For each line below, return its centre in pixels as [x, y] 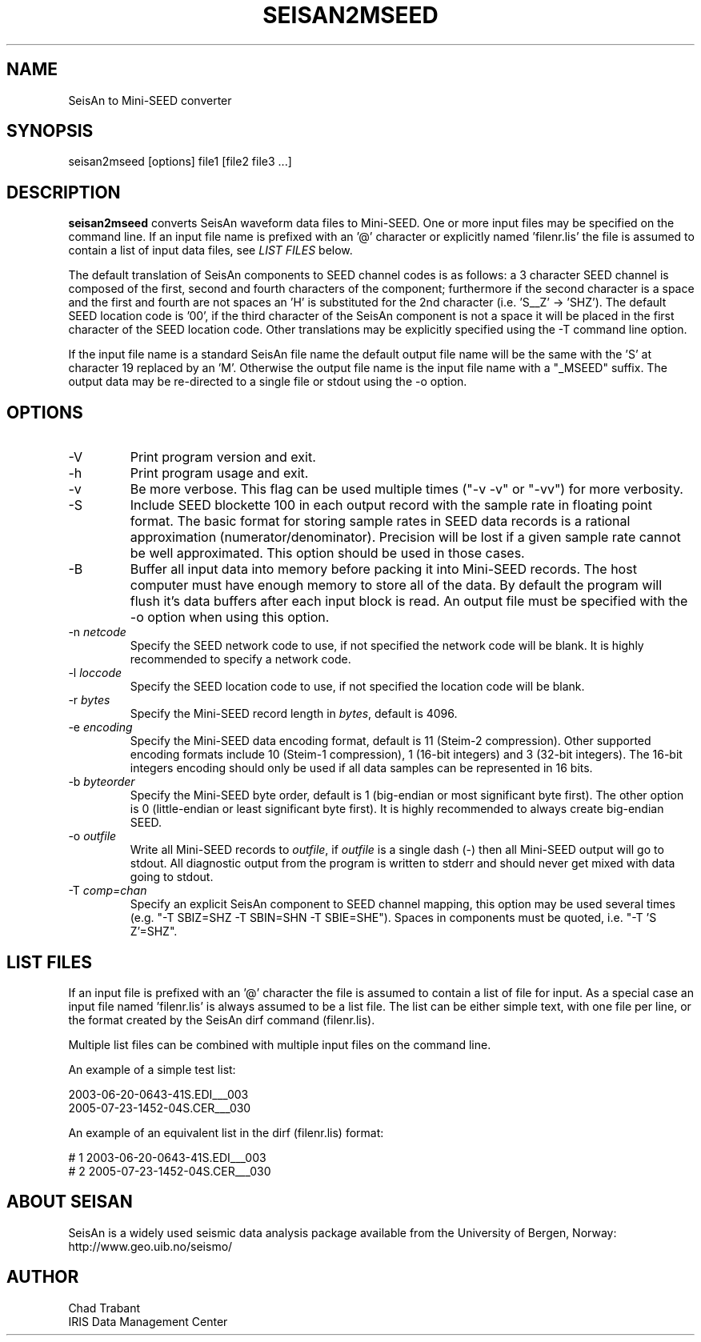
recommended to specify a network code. [240, 659]
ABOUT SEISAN [70, 1202]
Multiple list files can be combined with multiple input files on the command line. [280, 1044]
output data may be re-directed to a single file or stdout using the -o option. [268, 382]
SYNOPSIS [50, 131]
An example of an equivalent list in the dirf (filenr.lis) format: [226, 1132]
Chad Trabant [104, 1308]
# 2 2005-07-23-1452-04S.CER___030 [170, 1171]
